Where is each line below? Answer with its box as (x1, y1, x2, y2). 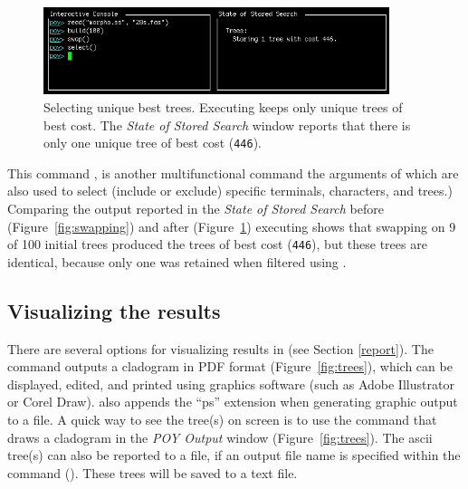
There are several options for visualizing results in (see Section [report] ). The (7, 339, 434, 358)
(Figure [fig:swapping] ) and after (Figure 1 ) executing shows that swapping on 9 (7, 216, 456, 235)
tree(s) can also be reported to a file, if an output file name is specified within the (7, 446, 461, 465)
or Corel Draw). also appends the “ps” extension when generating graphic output (7, 392, 458, 411)
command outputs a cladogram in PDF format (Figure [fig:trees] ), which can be (7, 357, 453, 376)
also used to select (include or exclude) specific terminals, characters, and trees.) (7, 181, 453, 200)
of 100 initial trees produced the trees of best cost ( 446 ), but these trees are (7, 235, 427, 254)
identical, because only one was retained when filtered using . (7, 252, 347, 271)
